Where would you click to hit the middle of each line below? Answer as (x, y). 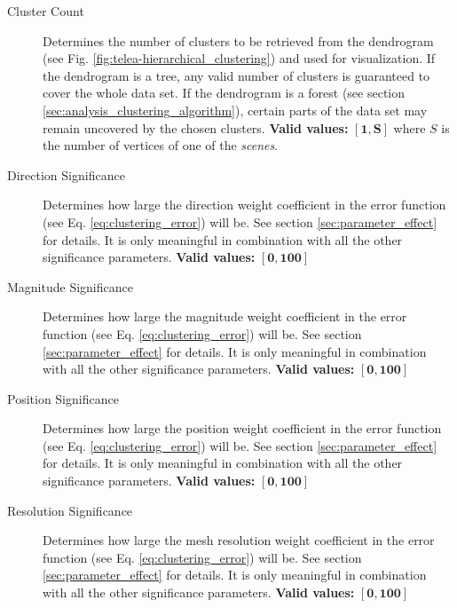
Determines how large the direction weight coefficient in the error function (244, 205)
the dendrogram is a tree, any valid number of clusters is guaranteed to (236, 75)
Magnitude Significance (70, 286)
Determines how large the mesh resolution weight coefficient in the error (239, 540)
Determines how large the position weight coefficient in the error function (242, 428)
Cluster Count (46, 11)
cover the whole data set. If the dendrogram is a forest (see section (224, 93)
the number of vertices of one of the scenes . (161, 145)
